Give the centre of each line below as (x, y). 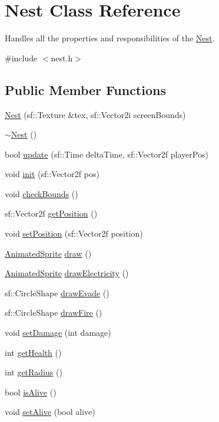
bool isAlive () (31, 392)
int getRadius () (34, 372)
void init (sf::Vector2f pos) (52, 174)
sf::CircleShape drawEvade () (57, 292)
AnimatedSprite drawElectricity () (67, 273)
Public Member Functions (85, 89)
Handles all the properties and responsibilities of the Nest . (110, 38)
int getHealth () (33, 352)
